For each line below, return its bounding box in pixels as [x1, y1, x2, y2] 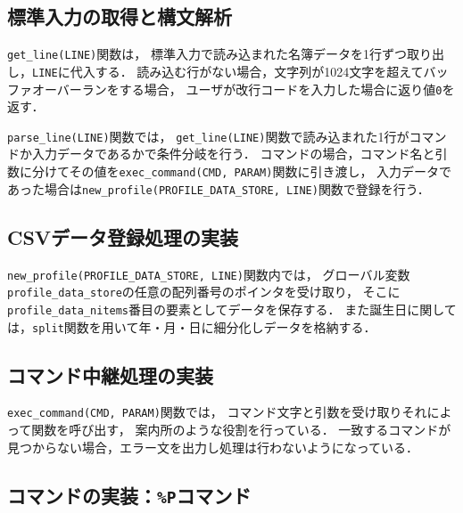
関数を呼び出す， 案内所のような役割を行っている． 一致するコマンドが [31, 420, 451, 439]
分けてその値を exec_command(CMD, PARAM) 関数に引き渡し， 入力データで [31, 162, 452, 181]
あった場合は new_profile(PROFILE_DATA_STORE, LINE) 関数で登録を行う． [7, 179, 430, 198]
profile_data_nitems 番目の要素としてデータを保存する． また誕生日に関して [7, 299, 457, 318]
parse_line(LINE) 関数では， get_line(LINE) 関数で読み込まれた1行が [7, 126, 409, 145]
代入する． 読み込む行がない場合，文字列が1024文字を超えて [70, 61, 424, 80]
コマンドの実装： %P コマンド [7, 481, 252, 509]
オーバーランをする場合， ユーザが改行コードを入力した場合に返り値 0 [31, 79, 442, 98]
